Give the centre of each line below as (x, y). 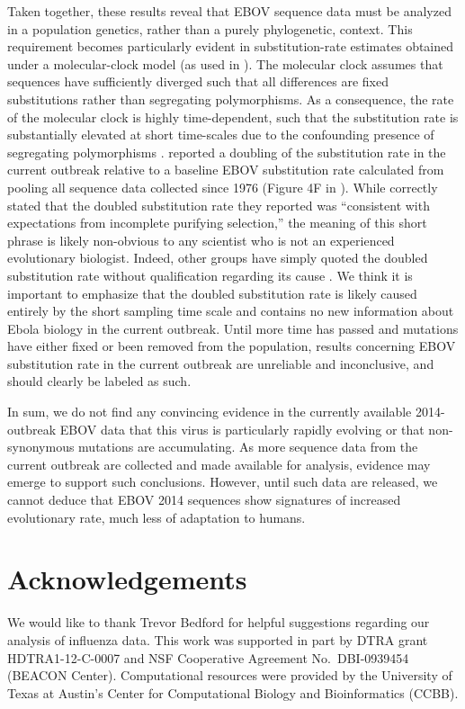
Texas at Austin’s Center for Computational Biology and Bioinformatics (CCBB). (233, 692)
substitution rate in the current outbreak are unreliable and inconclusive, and (221, 363)
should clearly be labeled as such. (99, 381)
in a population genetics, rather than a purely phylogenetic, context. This (210, 28)
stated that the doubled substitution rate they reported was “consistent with (219, 205)
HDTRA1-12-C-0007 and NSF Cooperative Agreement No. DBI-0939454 (208, 657)
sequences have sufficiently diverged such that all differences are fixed (198, 81)
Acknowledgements (127, 579)
